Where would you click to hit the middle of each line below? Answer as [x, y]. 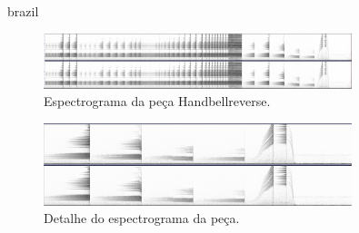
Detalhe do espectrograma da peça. [142, 218]
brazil [23, 11]
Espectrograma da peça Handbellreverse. [157, 101]
